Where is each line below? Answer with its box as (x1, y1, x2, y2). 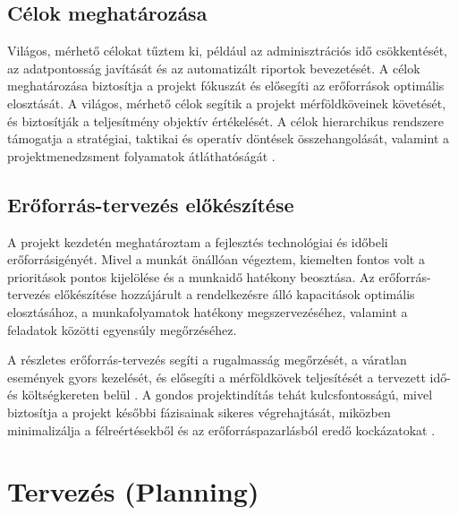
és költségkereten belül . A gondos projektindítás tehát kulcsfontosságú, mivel (7, 385, 433, 404)
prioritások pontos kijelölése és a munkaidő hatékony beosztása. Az (7, 267, 375, 286)
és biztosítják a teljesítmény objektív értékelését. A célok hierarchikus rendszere (7, 111, 444, 130)
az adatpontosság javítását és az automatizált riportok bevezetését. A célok (7, 58, 420, 77)
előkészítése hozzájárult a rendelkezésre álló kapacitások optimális (54, 285, 415, 304)
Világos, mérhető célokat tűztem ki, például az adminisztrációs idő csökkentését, (7, 41, 447, 60)
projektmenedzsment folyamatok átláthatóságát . (7, 146, 276, 165)
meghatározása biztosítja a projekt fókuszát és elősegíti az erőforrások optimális (7, 76, 445, 95)
